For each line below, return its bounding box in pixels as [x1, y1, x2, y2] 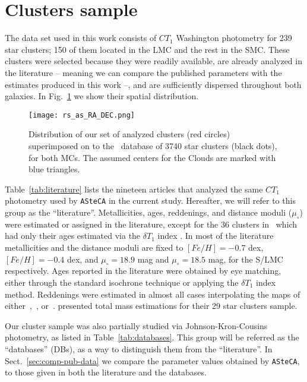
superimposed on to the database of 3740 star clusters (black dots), [29, 139, 277, 151]
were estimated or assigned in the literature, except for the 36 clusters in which [5, 217, 297, 230]
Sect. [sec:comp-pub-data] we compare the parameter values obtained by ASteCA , [5, 354, 300, 367]
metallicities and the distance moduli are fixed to [5, 241, 183, 253]
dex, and [67, 252, 99, 265]
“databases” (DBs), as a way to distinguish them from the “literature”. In [5, 342, 273, 355]
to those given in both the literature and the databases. [5, 366, 207, 378]
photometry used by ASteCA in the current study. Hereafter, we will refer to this [5, 194, 296, 207]
